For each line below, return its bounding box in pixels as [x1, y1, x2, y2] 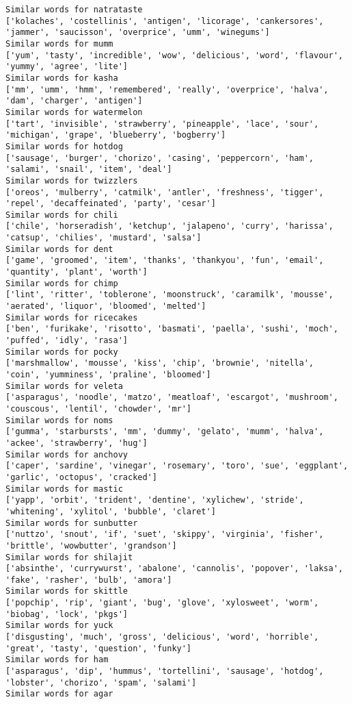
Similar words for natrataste [5, 5, 143, 14]
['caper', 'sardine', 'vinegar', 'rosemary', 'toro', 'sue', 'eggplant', [5, 461, 349, 471]
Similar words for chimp [5, 278, 118, 288]
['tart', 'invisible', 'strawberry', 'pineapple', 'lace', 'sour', [5, 118, 319, 129]
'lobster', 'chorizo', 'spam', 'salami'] [5, 677, 197, 688]
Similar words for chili [5, 210, 118, 220]
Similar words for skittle [5, 586, 128, 596]
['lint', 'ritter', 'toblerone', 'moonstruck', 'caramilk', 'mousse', [5, 290, 334, 300]
